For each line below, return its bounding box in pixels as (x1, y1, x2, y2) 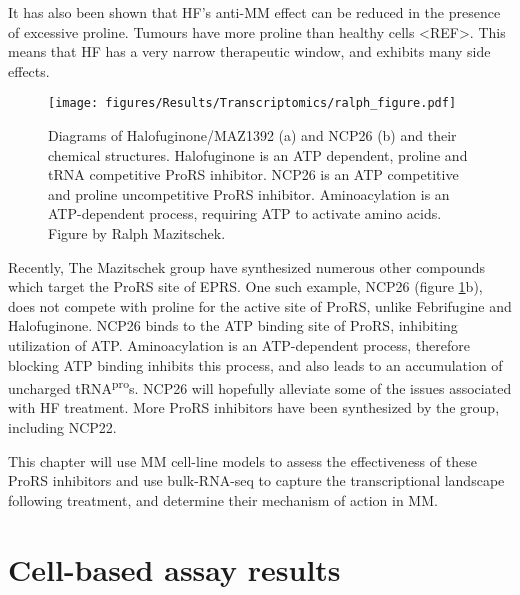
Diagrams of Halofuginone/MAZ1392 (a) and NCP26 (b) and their (48, 125, 457, 146)
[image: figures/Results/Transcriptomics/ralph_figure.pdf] (48, 96, 457, 111)
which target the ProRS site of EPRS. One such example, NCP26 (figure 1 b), (8, 276, 483, 297)
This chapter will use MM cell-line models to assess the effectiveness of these (8, 450, 477, 471)
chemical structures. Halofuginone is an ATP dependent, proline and (48, 144, 468, 165)
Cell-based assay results (8, 548, 341, 589)
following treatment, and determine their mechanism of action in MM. (8, 489, 438, 510)
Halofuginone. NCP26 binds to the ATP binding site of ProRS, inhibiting (8, 315, 458, 336)
